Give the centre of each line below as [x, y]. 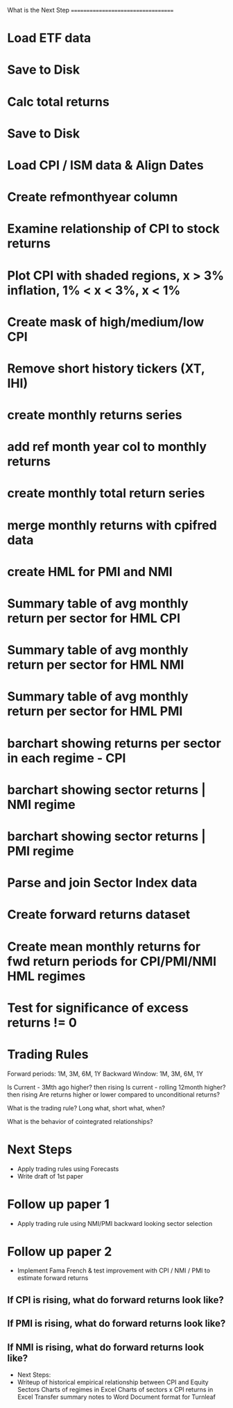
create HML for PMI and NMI [90, 572]
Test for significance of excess [98, 1008]
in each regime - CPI [67, 758]
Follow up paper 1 [58, 1204]
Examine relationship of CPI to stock [113, 229]
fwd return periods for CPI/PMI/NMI [112, 961]
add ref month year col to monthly [107, 447]
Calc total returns [58, 102]
